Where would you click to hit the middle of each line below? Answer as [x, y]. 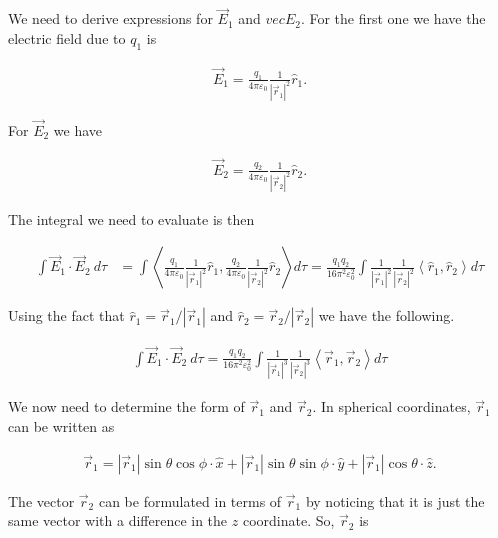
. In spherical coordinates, [391, 406]
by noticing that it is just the [395, 500]
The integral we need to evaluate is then [131, 218]
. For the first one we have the [393, 18]
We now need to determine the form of [126, 406]
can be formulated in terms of [190, 500]
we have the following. [386, 315]
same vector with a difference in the [118, 520]
